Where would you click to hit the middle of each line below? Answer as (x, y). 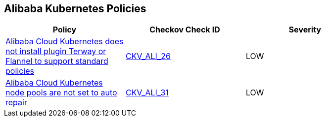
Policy (65, 30)
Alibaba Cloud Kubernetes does (65, 42)
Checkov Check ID (185, 30)
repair (16, 103)
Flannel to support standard (57, 61)
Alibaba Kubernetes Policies (75, 9)
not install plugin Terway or (56, 51)
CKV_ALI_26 (148, 56)
